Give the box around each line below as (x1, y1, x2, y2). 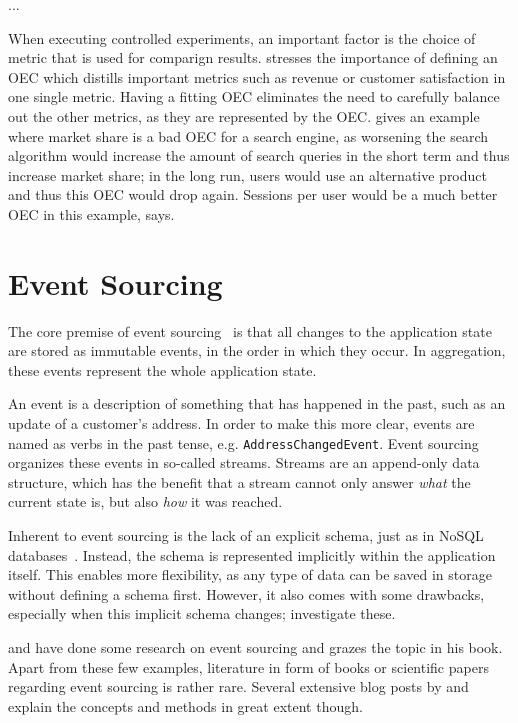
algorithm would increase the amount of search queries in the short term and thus (8, 145, 510, 166)
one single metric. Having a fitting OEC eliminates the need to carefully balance (8, 86, 500, 107)
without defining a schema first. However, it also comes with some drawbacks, (8, 583, 485, 604)
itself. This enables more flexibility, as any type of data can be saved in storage (8, 564, 492, 585)
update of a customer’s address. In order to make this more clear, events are (8, 413, 475, 434)
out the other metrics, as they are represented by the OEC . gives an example (8, 105, 480, 126)
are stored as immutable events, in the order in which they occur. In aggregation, (8, 340, 506, 361)
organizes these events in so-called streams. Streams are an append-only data (8, 452, 480, 473)
